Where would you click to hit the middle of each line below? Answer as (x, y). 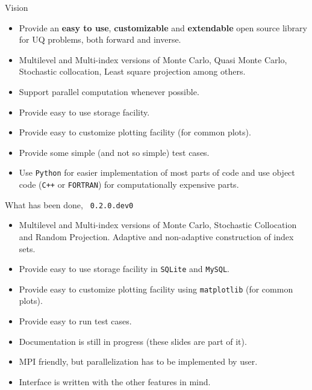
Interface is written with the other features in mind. (115, 381)
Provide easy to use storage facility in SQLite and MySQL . (124, 269)
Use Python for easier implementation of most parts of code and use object (157, 172)
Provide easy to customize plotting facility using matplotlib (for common (156, 289)
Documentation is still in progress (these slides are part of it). (133, 341)
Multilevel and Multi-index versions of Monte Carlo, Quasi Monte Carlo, (153, 59)
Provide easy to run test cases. (75, 321)
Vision (17, 7)
